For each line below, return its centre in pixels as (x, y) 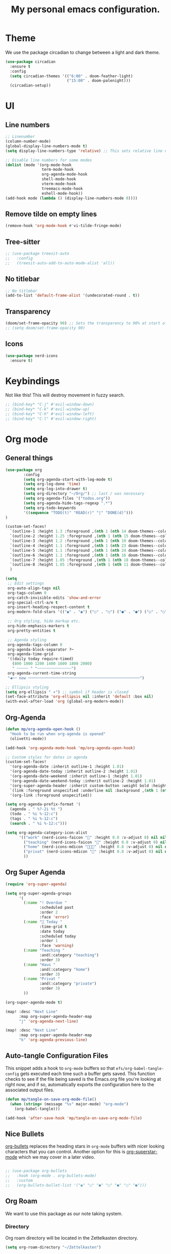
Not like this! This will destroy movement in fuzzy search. (65, 395)
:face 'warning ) (56, 946)
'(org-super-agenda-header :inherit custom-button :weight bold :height (89, 786)
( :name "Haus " (40, 965)
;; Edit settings (26, 584)
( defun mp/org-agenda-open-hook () (43, 729)
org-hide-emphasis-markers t (38, 626)
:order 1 (49, 941)
